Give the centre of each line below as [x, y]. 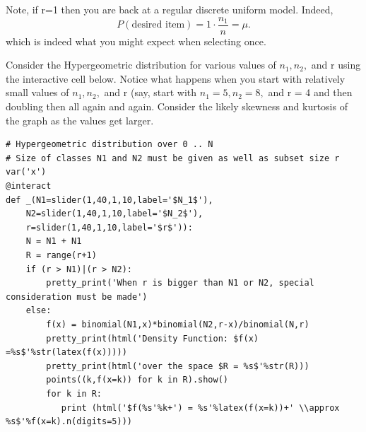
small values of [37, 92]
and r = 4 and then [310, 92]
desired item [158, 25]
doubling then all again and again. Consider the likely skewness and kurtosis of [177, 106]
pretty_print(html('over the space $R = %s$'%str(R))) [178, 366]
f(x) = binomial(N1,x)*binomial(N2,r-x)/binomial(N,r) [178, 324]
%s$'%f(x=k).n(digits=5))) [69, 422]
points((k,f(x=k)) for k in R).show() [137, 380]
